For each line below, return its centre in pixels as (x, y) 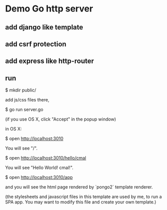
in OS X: (13, 129)
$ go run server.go (24, 109)
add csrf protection (36, 44)
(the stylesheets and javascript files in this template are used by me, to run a (83, 197)
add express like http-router (50, 61)
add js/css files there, (27, 100)
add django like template (44, 27)
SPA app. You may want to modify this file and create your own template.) (81, 202)
